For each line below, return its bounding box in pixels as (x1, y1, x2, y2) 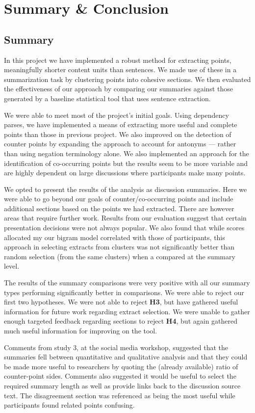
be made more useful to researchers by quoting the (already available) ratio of (4, 361, 238, 371)
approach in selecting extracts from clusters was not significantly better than (4, 242, 235, 252)
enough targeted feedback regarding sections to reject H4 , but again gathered (4, 316, 238, 326)
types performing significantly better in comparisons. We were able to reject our (4, 287, 244, 297)
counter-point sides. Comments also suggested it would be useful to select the (4, 371, 236, 381)
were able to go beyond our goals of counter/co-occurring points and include (4, 193, 233, 204)
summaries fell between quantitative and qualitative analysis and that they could (4, 352, 248, 362)
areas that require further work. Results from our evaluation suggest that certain (4, 213, 247, 223)
